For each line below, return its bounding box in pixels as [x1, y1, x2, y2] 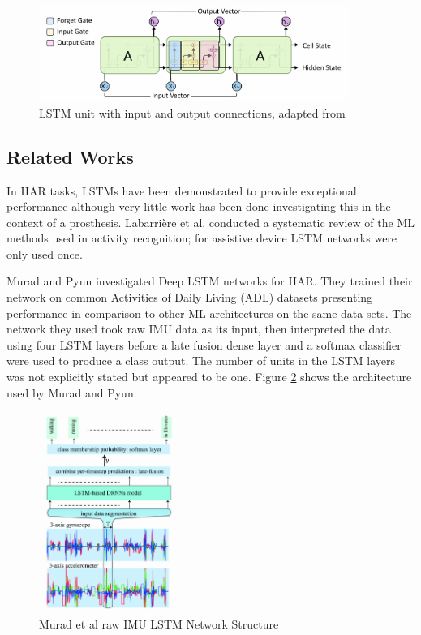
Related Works [6, 144, 134, 169]
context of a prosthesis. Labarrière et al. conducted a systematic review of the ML [6, 213, 415, 230]
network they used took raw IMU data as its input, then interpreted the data [6, 320, 391, 337]
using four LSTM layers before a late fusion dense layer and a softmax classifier [6, 336, 402, 353]
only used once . [6, 245, 83, 262]
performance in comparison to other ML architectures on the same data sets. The [6, 304, 412, 321]
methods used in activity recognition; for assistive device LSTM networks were [6, 230, 397, 247]
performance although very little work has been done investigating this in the [6, 198, 391, 215]
